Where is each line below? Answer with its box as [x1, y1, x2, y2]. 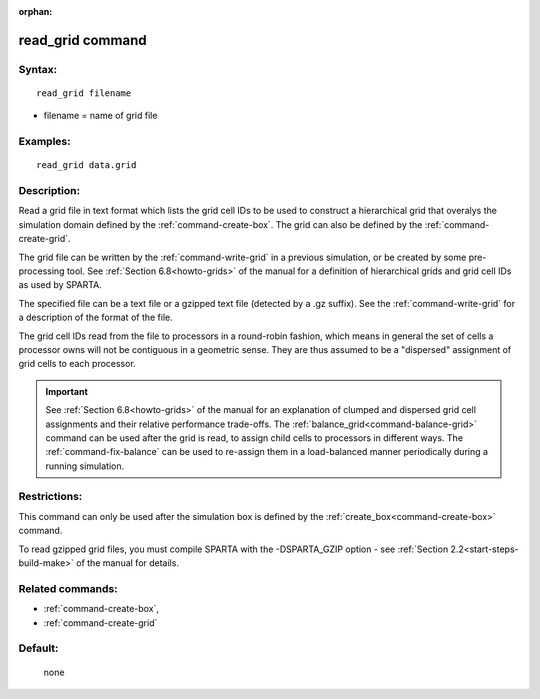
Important [45, 385, 89, 397]
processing [18, 265, 65, 277]
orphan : [18, 6, 53, 17]
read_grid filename [36, 87, 132, 99]
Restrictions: [18, 490, 83, 504]
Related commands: [18, 581, 119, 595]
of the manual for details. [76, 557, 180, 569]
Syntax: [18, 62, 58, 76]
